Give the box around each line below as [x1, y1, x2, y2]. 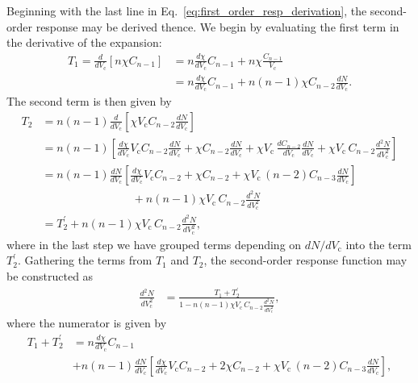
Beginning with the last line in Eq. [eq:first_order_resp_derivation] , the [6, 2, 367, 19]
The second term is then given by [6, 93, 172, 110]
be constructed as [6, 268, 94, 284]
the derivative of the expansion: [6, 34, 162, 51]
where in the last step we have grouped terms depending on [6, 235, 302, 252]
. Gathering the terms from [17, 252, 153, 269]
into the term [345, 235, 412, 252]
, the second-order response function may [203, 252, 408, 269]
